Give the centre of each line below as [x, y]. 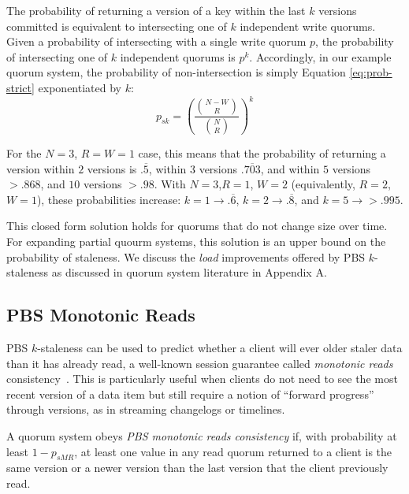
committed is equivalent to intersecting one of [117, 26]
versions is [112, 168]
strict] [20, 87]
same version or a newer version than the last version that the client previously [197, 468]
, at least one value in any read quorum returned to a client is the [233, 451]
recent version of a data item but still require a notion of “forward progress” [190, 394]
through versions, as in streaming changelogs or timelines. [146, 409]
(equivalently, [323, 184]
